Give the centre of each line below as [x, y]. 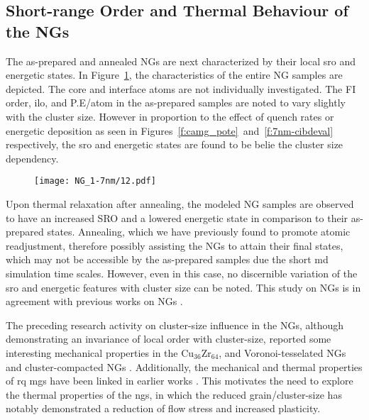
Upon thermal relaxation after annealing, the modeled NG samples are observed [180, 204]
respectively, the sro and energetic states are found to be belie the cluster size [175, 144]
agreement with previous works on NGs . [94, 301]
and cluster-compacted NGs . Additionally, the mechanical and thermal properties [184, 366]
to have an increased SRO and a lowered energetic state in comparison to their [177, 217]
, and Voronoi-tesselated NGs [282, 352]
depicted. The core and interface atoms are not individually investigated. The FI [181, 88]
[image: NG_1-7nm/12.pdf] [95, 181]
